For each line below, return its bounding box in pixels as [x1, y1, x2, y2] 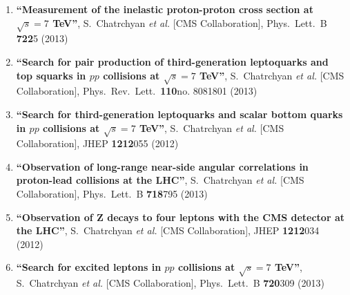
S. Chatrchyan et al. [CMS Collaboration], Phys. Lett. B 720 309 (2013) [16, 276, 324, 290]
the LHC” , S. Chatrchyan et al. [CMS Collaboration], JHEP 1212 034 [16, 223, 320, 238]
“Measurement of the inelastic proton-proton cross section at [16, 2, 313, 16]
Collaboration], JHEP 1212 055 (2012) [16, 136, 179, 151]
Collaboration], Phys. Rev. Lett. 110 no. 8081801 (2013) [16, 84, 257, 98]
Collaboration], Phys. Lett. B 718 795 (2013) [16, 187, 208, 201]
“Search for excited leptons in [16, 260, 162, 274]
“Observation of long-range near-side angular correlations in [16, 159, 309, 173]
